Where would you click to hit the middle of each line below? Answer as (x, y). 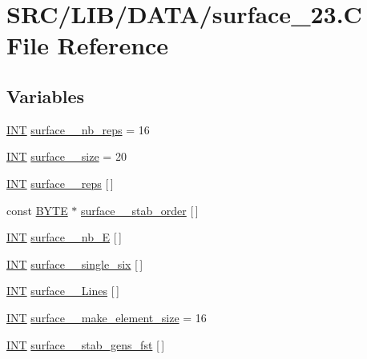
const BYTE (37, 210)
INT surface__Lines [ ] (63, 291)
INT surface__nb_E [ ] (64, 237)
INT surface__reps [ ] (60, 183)
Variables (46, 96)
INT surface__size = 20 (67, 156)
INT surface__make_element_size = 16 (107, 317)
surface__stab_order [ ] (140, 210)
